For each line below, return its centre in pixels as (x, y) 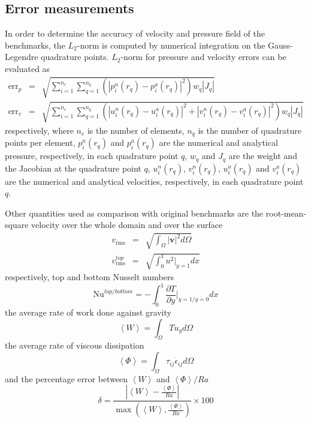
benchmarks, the (35, 45)
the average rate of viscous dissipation (75, 345)
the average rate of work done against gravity (88, 312)
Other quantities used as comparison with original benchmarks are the (134, 213)
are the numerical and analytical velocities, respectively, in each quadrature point (154, 181)
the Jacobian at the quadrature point (73, 168)
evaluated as (28, 68)
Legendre (22, 57)
